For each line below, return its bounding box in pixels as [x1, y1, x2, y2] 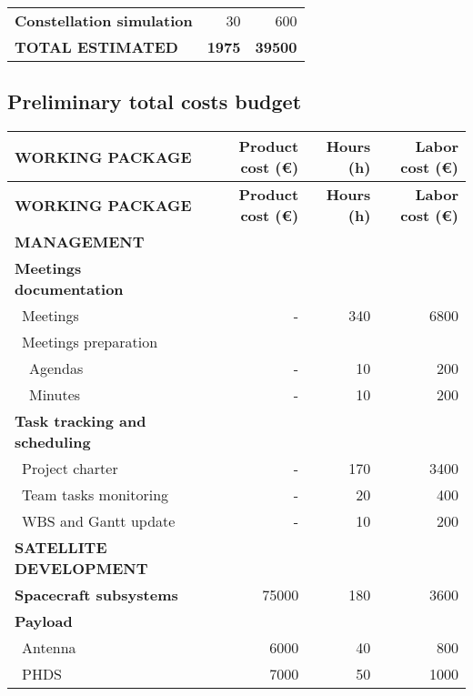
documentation [15, 278, 124, 300]
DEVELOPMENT [15, 558, 148, 580]
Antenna [22, 637, 76, 659]
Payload [15, 610, 73, 632]
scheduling [15, 431, 91, 453]
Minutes [29, 384, 81, 406]
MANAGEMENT [15, 231, 145, 253]
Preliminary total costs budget [7, 87, 302, 116]
